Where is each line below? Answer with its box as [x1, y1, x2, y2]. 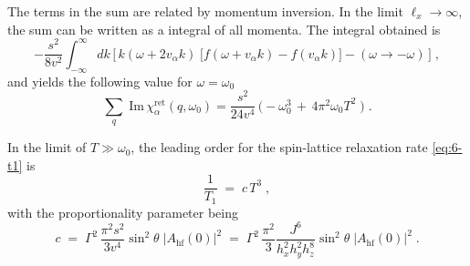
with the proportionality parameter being [7, 202, 238, 221]
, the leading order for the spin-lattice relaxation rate [131, 138, 428, 157]
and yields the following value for [7, 71, 193, 90]
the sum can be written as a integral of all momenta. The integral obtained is [7, 19, 441, 38]
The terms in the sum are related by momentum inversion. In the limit [7, 2, 403, 20]
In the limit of [7, 138, 87, 157]
